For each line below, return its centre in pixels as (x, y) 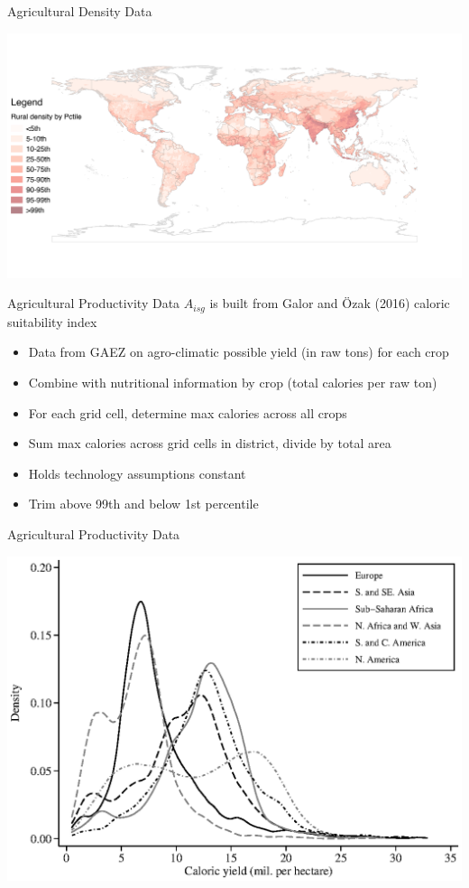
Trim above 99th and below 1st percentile (143, 504)
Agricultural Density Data (80, 11)
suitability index (52, 321)
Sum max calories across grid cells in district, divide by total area (210, 443)
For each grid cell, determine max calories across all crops (188, 412)
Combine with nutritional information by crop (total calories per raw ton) (233, 383)
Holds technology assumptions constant (137, 473)
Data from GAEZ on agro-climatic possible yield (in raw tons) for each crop (239, 352)
